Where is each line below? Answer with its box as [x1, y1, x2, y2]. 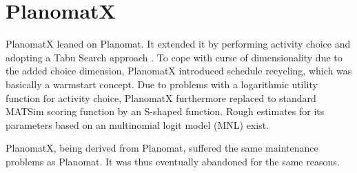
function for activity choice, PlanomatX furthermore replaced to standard [6, 90, 316, 105]
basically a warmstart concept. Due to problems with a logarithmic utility [6, 77, 318, 91]
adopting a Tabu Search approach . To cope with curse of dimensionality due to [6, 50, 343, 64]
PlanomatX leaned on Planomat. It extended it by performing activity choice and [6, 37, 351, 51]
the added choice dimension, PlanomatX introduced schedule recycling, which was [6, 63, 352, 78]
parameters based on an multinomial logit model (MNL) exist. [6, 117, 269, 132]
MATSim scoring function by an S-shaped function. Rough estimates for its [6, 104, 325, 119]
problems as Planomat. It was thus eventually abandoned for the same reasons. [6, 154, 340, 168]
